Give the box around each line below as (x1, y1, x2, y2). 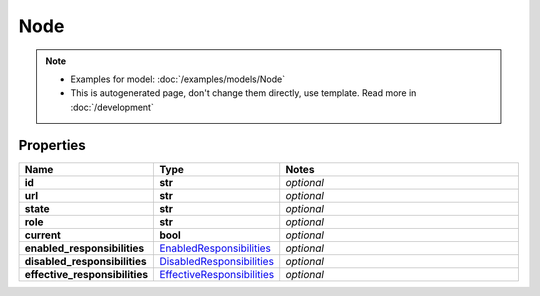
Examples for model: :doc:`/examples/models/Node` (70, 73, 285, 85)
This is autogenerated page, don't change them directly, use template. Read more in (70, 87, 417, 99)
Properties (18, 136, 86, 154)
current (24, 228, 62, 242)
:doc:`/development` (70, 101, 154, 113)
